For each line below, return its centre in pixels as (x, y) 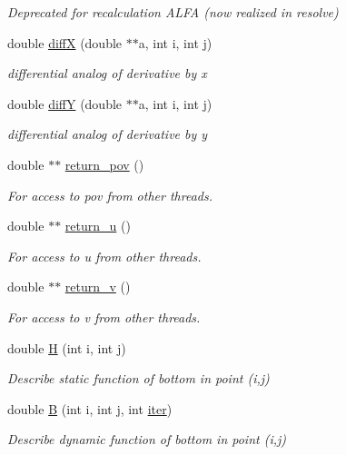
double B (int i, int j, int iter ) (90, 408)
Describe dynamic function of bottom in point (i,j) (147, 439)
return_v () (98, 287)
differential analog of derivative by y (108, 134)
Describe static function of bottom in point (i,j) (138, 378)
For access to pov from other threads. (110, 195)
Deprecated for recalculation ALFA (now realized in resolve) (173, 12)
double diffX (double (65, 42)
